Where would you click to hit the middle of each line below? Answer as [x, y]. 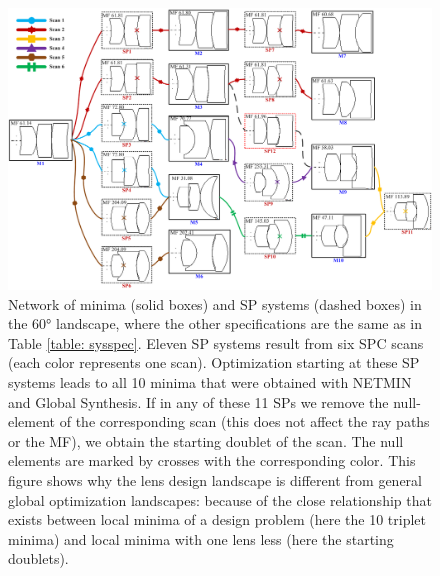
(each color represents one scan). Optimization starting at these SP [214, 362]
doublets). [38, 558]
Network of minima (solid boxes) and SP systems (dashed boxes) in [215, 303]
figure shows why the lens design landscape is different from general [215, 479]
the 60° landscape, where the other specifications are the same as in [215, 323]
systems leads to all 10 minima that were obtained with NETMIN [210, 381]
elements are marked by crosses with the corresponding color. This [212, 460]
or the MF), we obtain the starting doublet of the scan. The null [206, 440]
